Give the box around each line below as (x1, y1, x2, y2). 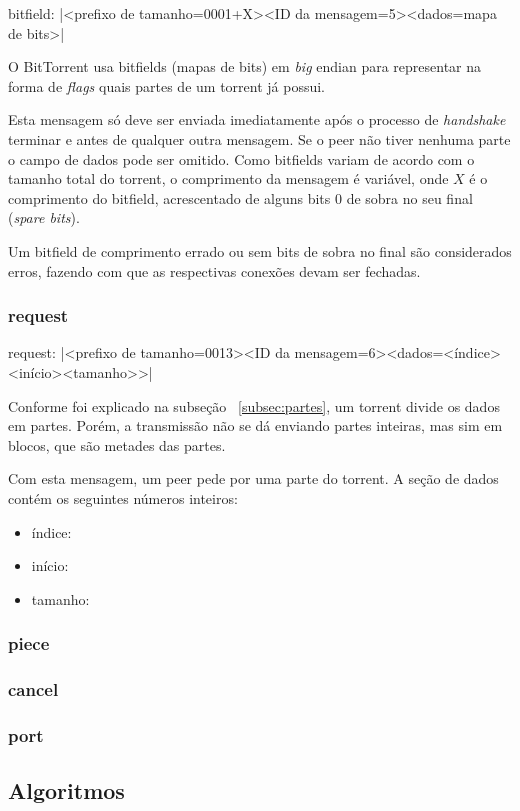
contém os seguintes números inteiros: (8, 487, 238, 508)
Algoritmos (8, 775, 125, 806)
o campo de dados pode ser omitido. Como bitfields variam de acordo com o (8, 148, 475, 169)
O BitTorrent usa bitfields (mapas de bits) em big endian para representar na (8, 56, 482, 77)
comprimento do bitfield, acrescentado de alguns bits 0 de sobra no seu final (8, 187, 473, 208)
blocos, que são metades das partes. (8, 434, 226, 455)
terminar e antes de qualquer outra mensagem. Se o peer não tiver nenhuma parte (8, 128, 511, 149)
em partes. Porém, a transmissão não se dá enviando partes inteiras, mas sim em (8, 415, 503, 436)
